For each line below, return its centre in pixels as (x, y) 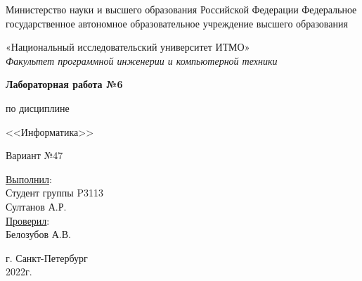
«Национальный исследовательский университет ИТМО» (128, 47)
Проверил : (28, 220)
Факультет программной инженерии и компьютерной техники (142, 60)
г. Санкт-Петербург (47, 257)
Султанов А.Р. (36, 206)
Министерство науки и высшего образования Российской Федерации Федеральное (181, 9)
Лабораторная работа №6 (64, 84)
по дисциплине (38, 107)
